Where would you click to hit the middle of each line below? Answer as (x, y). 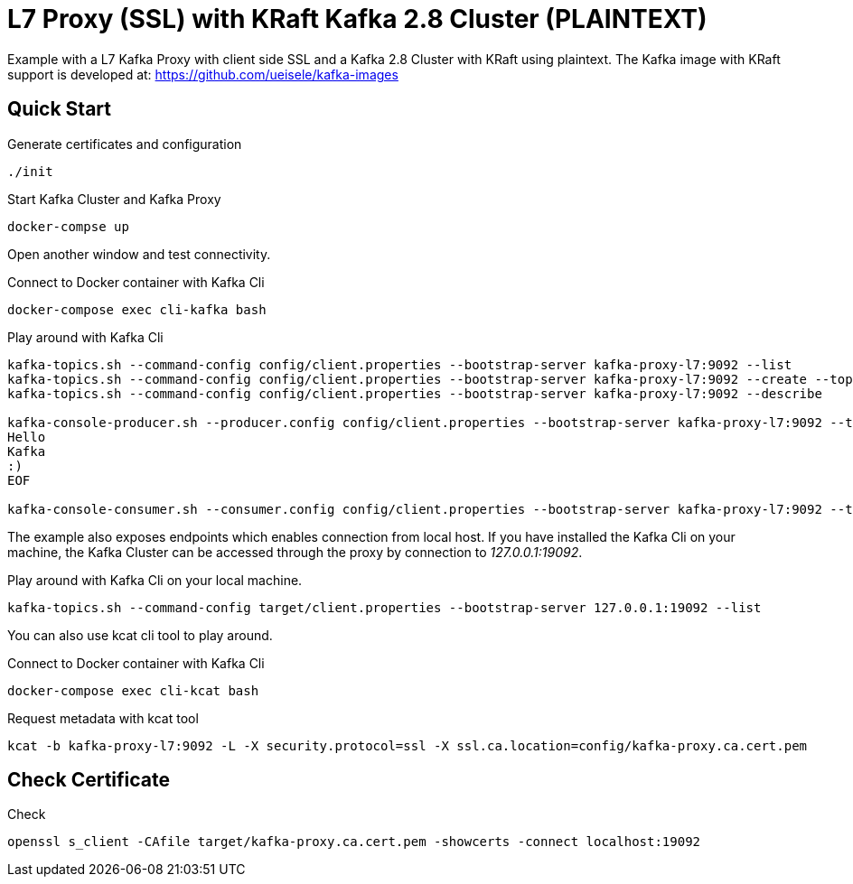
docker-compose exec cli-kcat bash (133, 690)
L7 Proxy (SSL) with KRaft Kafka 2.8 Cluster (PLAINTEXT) (357, 19)
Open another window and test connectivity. (139, 254)
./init (30, 171)
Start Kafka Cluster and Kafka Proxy (114, 199)
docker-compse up (68, 226)
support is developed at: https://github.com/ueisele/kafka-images (203, 74)
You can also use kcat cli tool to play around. (140, 635)
